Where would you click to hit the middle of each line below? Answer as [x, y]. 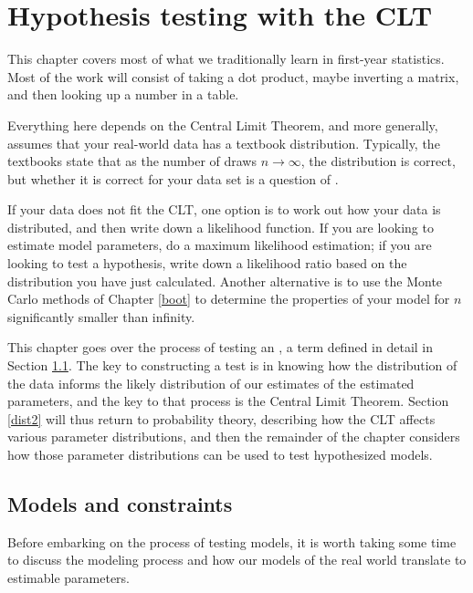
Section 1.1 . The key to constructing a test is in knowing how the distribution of [232, 365]
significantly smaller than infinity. [101, 316]
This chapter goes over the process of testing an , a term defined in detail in [221, 347]
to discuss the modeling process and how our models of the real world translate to [237, 560]
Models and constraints [120, 503]
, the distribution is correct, [378, 161]
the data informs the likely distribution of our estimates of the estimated [211, 383]
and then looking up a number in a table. [123, 94]
